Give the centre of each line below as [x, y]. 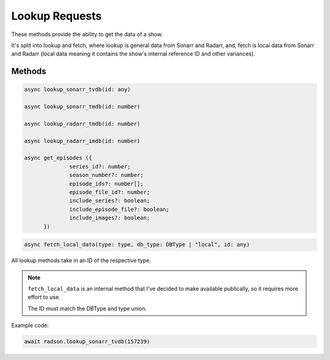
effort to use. [44, 297]
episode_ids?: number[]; [106, 184]
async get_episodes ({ [58, 158]
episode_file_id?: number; [110, 192]
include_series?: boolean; [110, 201]
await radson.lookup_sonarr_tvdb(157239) [87, 342]
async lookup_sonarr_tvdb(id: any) [77, 90]
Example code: [30, 325]
